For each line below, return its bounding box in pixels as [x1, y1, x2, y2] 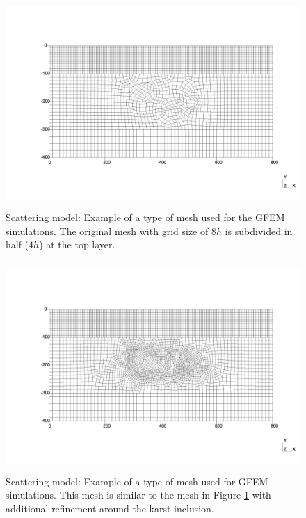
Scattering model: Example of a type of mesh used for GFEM [6, 474, 268, 488]
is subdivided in [225, 223, 293, 238]
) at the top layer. [39, 237, 115, 252]
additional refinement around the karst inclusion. [6, 501, 214, 515]
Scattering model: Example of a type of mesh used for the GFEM [6, 209, 285, 224]
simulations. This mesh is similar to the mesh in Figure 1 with [6, 487, 271, 502]
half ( [6, 237, 29, 252]
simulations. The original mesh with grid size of [6, 223, 209, 238]
